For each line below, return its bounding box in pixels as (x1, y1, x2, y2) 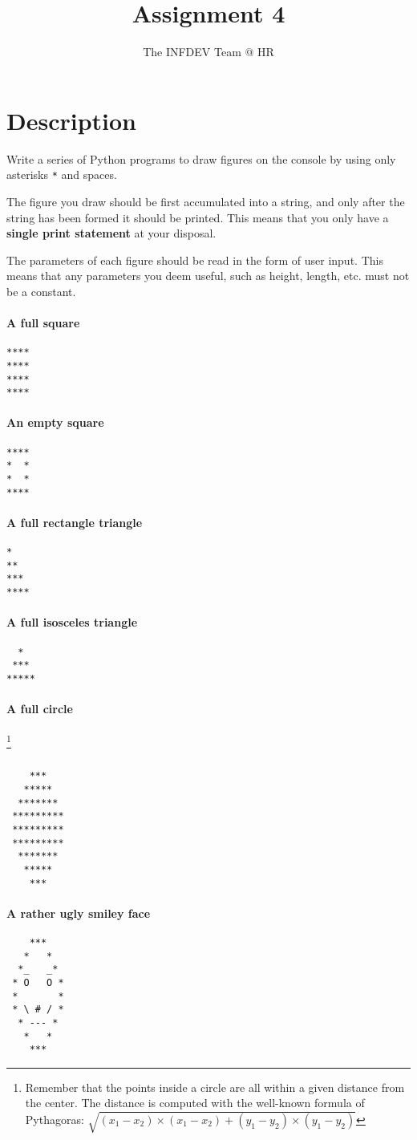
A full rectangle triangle (6, 513, 143, 530)
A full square (6, 314, 80, 331)
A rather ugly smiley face (6, 904, 151, 921)
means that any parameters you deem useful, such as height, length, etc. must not (6, 267, 410, 284)
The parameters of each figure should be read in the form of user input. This (6, 251, 383, 268)
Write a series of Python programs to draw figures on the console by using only (6, 150, 396, 167)
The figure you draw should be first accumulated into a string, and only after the (6, 193, 405, 209)
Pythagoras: (25, 1110, 84, 1127)
